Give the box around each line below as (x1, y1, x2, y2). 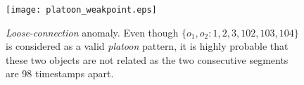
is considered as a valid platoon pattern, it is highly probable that (6, 39, 289, 53)
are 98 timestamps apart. (6, 66, 114, 81)
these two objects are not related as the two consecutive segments (6, 52, 289, 67)
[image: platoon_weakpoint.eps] (6, 5, 157, 15)
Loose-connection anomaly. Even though (6, 25, 179, 39)
